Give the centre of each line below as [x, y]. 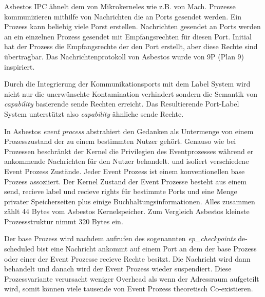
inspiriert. [20, 66]
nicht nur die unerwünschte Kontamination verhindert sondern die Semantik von [131, 93]
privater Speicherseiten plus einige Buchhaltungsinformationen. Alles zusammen [130, 201]
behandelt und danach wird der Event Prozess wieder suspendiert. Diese [118, 269]
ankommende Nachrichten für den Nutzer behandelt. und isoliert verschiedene [127, 161]
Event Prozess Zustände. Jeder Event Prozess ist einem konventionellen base [125, 171]
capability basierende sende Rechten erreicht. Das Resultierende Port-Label [122, 104]
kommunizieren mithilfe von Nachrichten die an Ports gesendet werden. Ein [123, 16]
